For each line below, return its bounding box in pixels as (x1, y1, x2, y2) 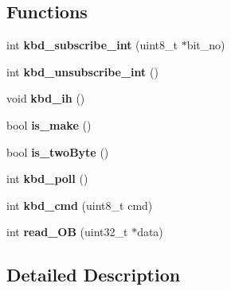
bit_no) (186, 37, 225, 53)
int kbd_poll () (6, 170, 88, 187)
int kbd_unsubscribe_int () (6, 63, 159, 80)
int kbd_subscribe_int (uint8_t (6, 37, 178, 53)
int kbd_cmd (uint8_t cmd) (6, 196, 153, 213)
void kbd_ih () (6, 90, 85, 107)
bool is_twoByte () (6, 143, 109, 160)
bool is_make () (6, 116, 92, 133)
